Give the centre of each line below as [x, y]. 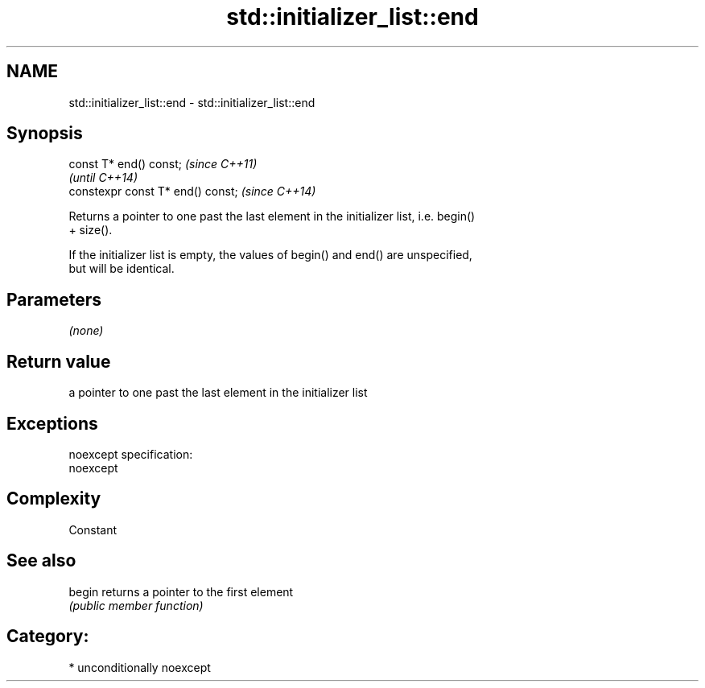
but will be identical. [122, 269]
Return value [59, 361]
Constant [93, 529]
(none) [86, 331]
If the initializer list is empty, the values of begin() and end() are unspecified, [270, 255]
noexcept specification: [131, 454]
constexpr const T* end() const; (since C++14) [192, 192]
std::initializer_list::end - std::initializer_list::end [192, 102]
